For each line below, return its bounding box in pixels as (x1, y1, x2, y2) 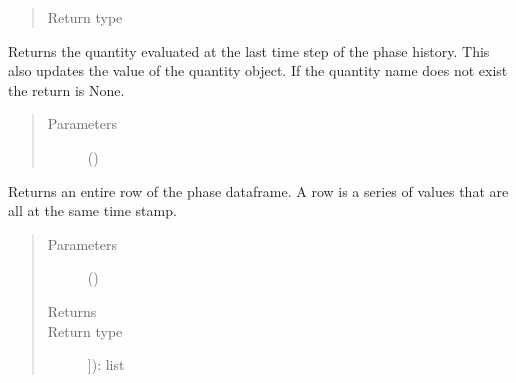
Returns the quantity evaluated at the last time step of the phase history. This (8, 40, 490, 61)
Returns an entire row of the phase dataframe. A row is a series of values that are (8, 180, 509, 201)
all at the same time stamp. (8, 200, 177, 221)
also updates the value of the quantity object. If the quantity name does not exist (8, 60, 508, 81)
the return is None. (8, 79, 125, 100)
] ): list (87, 354, 125, 375)
